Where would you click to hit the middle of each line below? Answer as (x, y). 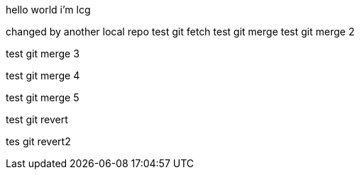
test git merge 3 (43, 53)
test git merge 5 (43, 97)
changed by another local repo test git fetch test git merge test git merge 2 (180, 32)
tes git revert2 (38, 141)
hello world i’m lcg (48, 10)
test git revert (37, 119)
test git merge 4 (43, 75)
